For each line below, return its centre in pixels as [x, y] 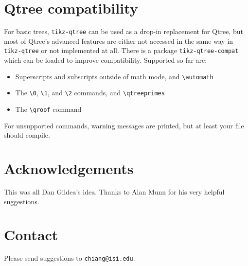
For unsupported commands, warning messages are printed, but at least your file [124, 125]
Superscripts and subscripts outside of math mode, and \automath [114, 76]
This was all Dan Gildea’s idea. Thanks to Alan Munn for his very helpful [114, 191]
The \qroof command [48, 109]
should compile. [27, 135]
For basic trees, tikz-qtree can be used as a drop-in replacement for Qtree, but [124, 31]
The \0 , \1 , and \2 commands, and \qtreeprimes [90, 93]
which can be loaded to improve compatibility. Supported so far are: [106, 60]
